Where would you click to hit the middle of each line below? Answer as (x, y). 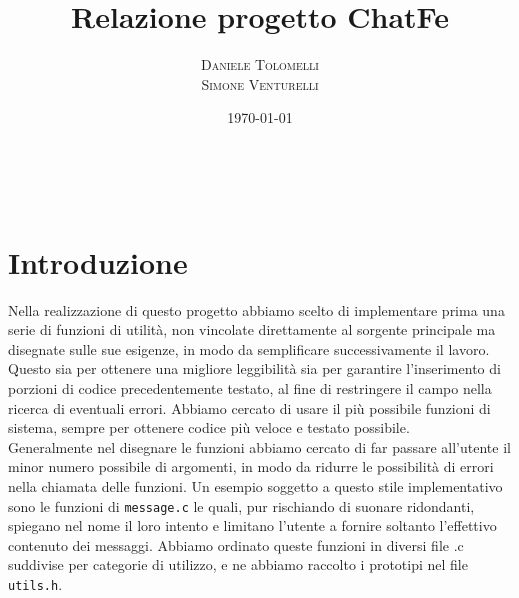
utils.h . (35, 584)
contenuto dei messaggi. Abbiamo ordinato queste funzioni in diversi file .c (236, 544)
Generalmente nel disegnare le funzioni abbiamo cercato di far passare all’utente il (259, 446)
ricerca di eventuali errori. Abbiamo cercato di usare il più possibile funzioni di (249, 407)
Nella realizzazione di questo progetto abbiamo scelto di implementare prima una (256, 309)
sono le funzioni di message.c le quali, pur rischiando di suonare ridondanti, (241, 505)
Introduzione (98, 261)
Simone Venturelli (260, 83)
